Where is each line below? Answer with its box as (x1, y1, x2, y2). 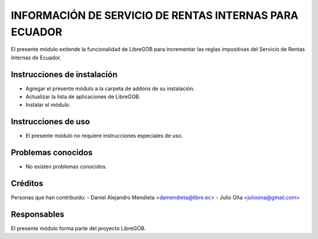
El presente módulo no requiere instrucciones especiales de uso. (25, 132, 183, 140)
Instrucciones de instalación (11, 69, 118, 79)
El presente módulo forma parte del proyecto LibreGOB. (11, 225, 147, 232)
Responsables (11, 209, 65, 219)
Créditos (11, 178, 44, 188)
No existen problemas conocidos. (25, 163, 107, 170)
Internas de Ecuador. (11, 54, 62, 61)
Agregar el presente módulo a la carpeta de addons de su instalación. (25, 85, 195, 92)
